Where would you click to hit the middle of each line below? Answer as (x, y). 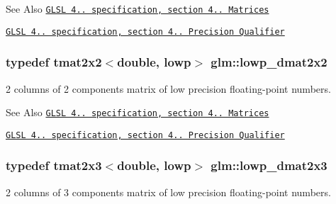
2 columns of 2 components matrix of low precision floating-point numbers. (168, 88)
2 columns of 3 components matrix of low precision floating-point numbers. (168, 192)
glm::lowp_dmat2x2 (269, 62)
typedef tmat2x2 (54, 62)
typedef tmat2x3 (54, 165)
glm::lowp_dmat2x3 (269, 165)
